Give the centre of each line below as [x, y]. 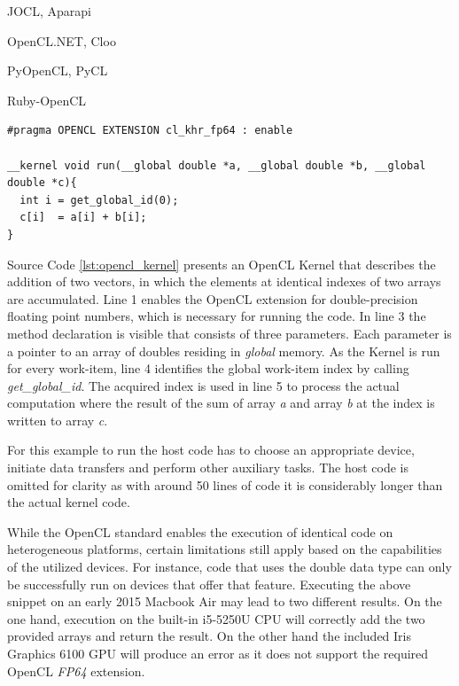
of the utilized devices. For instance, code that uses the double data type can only [229, 567]
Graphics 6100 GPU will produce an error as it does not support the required [218, 653]
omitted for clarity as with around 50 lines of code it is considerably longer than [225, 484]
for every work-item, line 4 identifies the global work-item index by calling [208, 368]
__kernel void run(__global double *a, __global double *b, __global [217, 165]
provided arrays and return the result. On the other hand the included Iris [209, 636]
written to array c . [58, 420]
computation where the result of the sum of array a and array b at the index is [221, 403]
